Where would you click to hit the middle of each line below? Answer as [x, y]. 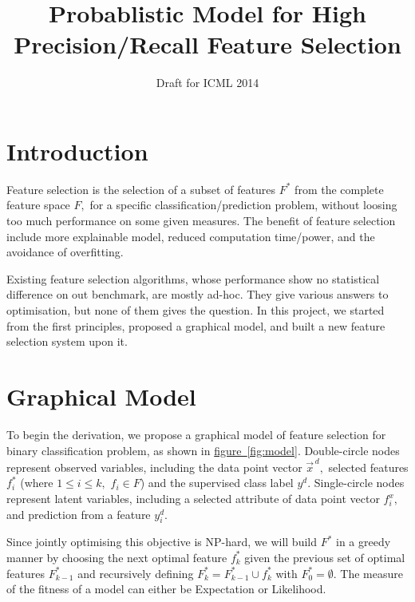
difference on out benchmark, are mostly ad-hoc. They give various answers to [198, 294]
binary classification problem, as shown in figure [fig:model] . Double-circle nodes [203, 450]
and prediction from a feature [79, 514]
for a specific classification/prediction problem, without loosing [243, 205]
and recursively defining [136, 573]
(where [37, 483]
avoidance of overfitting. [65, 252]
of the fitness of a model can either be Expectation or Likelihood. [166, 589]
